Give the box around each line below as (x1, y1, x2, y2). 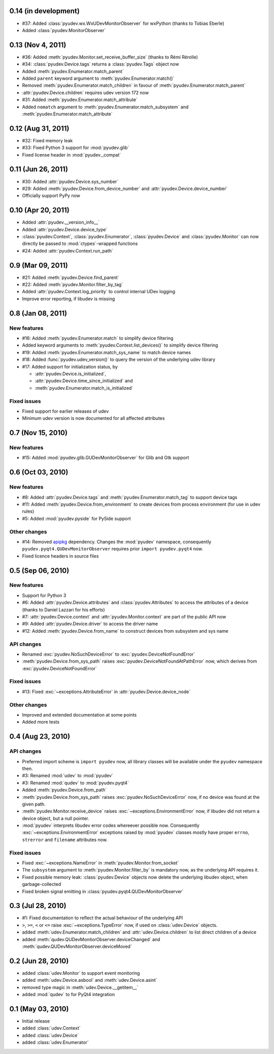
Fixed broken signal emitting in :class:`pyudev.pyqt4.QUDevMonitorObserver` (22, 888, 184, 894)
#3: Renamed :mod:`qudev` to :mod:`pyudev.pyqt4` (22, 780, 129, 786)
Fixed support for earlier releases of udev (22, 408, 109, 414)
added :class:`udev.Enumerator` (22, 1039, 89, 1045)
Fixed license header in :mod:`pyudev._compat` (22, 151, 121, 158)
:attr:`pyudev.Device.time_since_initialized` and (35, 378, 133, 384)
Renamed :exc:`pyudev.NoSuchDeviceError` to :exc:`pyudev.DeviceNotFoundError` (22, 651, 195, 657)
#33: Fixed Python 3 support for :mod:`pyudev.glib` (22, 145, 129, 151)
